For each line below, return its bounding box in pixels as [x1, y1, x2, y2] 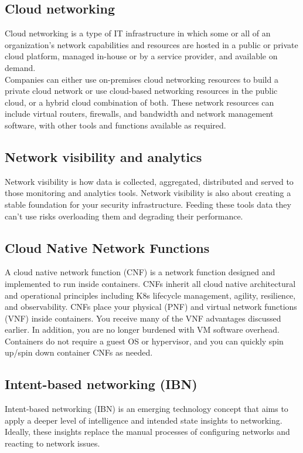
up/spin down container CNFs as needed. [5, 346, 153, 359]
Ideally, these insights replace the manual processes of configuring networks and [5, 425, 290, 438]
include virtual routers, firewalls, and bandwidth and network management [5, 107, 274, 120]
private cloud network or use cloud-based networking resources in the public [5, 84, 278, 97]
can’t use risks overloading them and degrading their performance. [5, 209, 243, 222]
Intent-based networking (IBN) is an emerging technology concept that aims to [5, 403, 288, 415]
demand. [5, 61, 36, 73]
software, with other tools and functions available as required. [5, 119, 226, 131]
